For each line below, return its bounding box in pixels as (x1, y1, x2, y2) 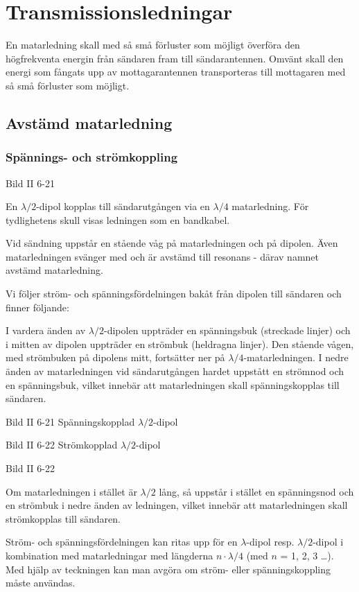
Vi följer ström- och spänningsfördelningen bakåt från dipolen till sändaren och (6, 286, 342, 301)
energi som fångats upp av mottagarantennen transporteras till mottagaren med (6, 64, 346, 79)
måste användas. (6, 575, 76, 590)
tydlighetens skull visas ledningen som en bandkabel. (6, 212, 230, 227)
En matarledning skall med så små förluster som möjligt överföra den (6, 37, 300, 52)
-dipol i (313, 534, 344, 549)
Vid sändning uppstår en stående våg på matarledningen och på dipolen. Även (6, 236, 338, 250)
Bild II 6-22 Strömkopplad (6, 437, 118, 452)
